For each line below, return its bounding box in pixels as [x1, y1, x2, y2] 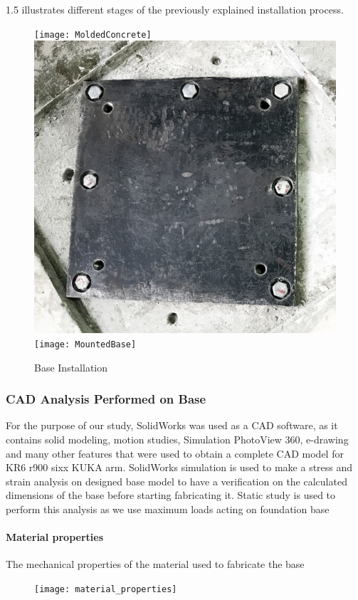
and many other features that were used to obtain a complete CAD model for [6, 446, 344, 460]
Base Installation [34, 359, 108, 374]
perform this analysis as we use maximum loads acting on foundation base [6, 502, 330, 517]
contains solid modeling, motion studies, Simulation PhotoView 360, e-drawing [6, 432, 349, 447]
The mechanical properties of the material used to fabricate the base [6, 557, 305, 572]
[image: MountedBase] [34, 340, 137, 349]
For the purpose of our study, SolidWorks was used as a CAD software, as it [6, 418, 338, 433]
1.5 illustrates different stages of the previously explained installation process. [6, 2, 344, 16]
